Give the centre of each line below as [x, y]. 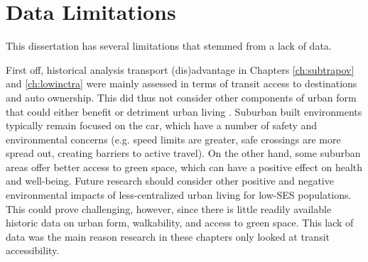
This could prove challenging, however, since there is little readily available [169, 208]
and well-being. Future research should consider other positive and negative [170, 181]
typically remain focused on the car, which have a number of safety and [162, 125]
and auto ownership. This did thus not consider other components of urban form [181, 97]
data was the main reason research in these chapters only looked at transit [168, 236]
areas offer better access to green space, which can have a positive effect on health [184, 167]
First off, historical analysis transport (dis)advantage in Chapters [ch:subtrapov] [180, 69]
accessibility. [33, 250]
